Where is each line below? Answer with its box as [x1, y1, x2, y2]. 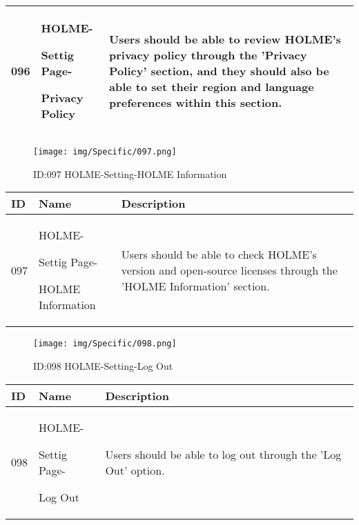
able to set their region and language [109, 79, 314, 95]
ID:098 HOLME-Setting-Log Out [33, 358, 173, 373]
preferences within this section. [109, 95, 282, 110]
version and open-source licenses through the [121, 261, 338, 278]
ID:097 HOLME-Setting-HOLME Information [33, 166, 227, 181]
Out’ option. [105, 462, 165, 478]
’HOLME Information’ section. [121, 277, 270, 294]
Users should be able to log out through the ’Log [105, 446, 342, 462]
